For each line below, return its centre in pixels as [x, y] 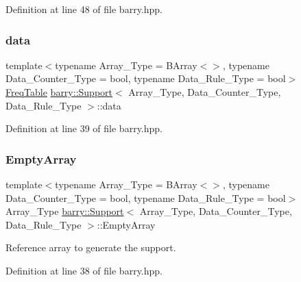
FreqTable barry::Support [59, 92]
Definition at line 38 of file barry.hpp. [84, 270]
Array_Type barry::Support [65, 211]
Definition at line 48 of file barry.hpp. [84, 9]
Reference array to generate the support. [91, 247]
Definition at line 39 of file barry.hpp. [84, 128]
